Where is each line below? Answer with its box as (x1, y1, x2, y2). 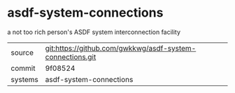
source (10, 47, 34, 57)
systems (10, 74, 38, 84)
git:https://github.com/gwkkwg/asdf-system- (45, 43, 197, 53)
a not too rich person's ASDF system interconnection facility (7, 28, 180, 36)
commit (10, 63, 36, 73)
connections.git (45, 52, 97, 62)
